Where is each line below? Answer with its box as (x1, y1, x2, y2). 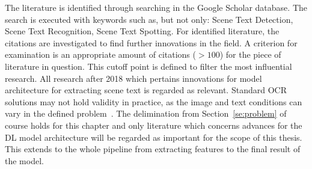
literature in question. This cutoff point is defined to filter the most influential (5, 60, 292, 72)
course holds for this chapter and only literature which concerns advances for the (5, 118, 302, 131)
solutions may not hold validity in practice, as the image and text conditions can (5, 95, 302, 108)
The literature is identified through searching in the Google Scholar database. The (5, 1, 307, 13)
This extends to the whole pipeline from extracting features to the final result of (5, 143, 301, 155)
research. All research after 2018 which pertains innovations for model (5, 72, 262, 84)
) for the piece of (219, 48, 281, 61)
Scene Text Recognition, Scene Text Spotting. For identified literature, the (5, 25, 280, 37)
